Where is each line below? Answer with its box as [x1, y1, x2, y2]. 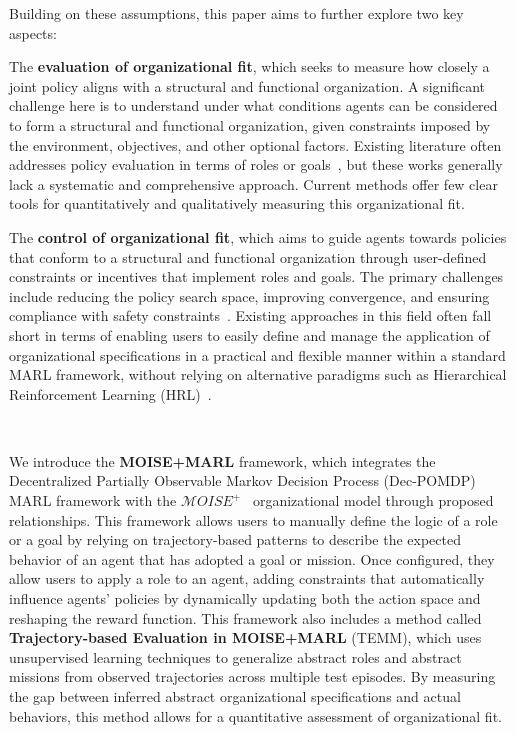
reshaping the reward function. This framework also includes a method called [9, 607, 482, 628]
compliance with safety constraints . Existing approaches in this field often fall [9, 305, 492, 326]
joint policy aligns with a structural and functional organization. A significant [9, 75, 486, 96]
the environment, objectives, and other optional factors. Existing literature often [9, 134, 502, 155]
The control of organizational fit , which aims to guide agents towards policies [9, 226, 507, 247]
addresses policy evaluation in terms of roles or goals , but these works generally [9, 154, 503, 175]
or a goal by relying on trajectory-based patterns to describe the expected [9, 529, 461, 550]
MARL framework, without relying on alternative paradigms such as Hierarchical [9, 364, 507, 385]
